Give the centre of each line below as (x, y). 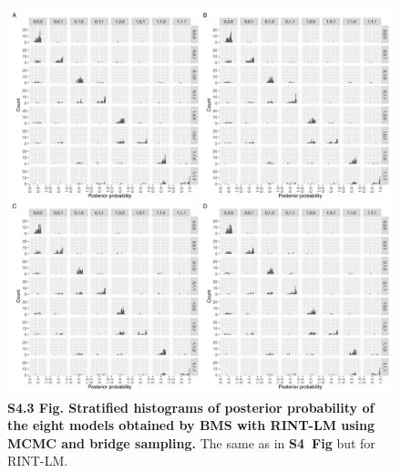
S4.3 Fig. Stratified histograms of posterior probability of (191, 407)
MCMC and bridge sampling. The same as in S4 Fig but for (191, 442)
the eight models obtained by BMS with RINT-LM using (191, 425)
